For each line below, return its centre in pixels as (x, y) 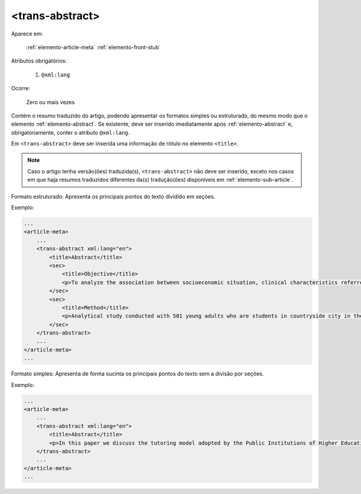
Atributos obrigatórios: (39, 61)
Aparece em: (27, 34)
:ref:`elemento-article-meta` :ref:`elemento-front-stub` (93, 47)
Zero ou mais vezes (51, 102)
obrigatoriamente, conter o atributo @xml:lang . (70, 132)
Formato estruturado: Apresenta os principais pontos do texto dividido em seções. (113, 196)
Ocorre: (20, 88)
